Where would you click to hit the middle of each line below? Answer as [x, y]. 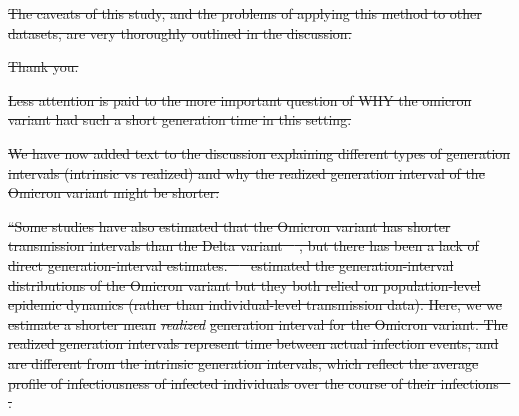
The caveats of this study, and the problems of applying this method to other [245, 13]
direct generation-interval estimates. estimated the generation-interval [231, 264]
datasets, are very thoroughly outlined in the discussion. [180, 32]
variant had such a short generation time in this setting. [180, 119]
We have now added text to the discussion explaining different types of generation [259, 152]
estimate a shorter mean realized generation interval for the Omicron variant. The [258, 323]
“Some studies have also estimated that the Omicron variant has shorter [229, 225]
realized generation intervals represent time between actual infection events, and [253, 343]
